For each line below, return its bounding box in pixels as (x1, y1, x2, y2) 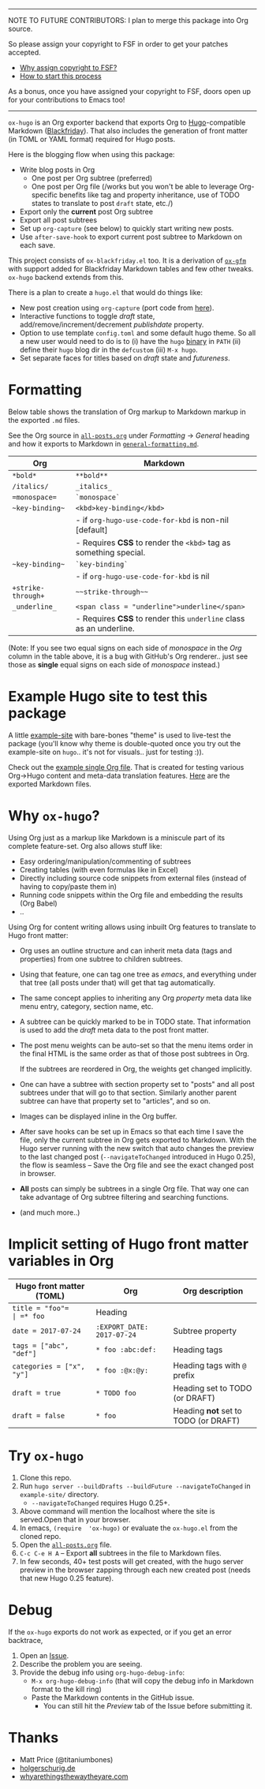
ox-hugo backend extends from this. (8, 273, 124, 282)
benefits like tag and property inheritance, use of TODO (58, 190, 241, 200)
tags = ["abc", (12, 1341, 69, 1350)
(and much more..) (19, 1208, 80, 1217)
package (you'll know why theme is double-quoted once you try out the (8, 738, 241, 748)
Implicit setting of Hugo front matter (8, 1235, 249, 1253)
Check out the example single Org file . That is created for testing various (8, 762, 244, 771)
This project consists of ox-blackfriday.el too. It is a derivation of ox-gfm (8, 256, 247, 265)
